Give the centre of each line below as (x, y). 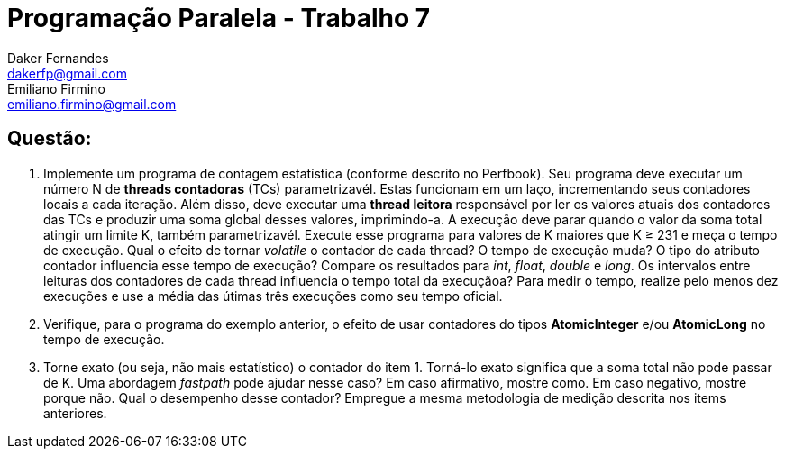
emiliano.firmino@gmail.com (92, 104)
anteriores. (75, 413)
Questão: (50, 139)
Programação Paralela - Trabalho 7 (219, 18)
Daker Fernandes (58, 58)
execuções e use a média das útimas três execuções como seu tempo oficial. (273, 296)
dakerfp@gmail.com (67, 73)
